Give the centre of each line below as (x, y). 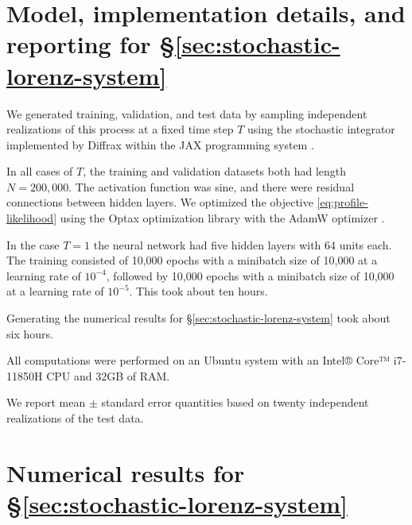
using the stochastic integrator (321, 129)
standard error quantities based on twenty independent (235, 402)
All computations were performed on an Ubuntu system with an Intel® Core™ (198, 360)
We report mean (46, 402)
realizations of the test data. (75, 418)
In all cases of (40, 171)
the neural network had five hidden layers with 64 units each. (243, 244)
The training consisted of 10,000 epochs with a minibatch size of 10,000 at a (192, 260)
